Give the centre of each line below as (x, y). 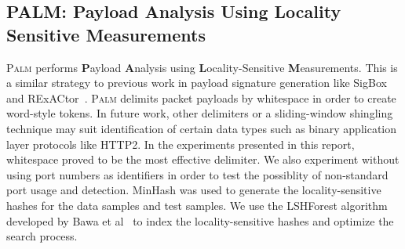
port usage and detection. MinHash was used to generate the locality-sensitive (194, 190)
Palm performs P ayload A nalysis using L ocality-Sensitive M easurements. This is (202, 67)
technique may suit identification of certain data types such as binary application (202, 128)
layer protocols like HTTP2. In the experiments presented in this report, (181, 144)
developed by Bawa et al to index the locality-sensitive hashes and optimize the (200, 220)
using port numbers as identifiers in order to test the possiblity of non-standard (197, 174)
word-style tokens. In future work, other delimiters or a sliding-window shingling (200, 113)
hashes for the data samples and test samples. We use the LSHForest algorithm (197, 205)
